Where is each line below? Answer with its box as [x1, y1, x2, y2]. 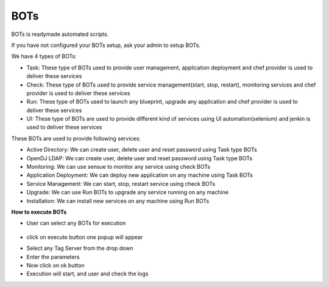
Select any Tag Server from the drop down [26, 244, 133, 252]
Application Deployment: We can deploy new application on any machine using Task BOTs [26, 171, 253, 179]
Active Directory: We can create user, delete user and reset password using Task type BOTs [26, 146, 257, 154]
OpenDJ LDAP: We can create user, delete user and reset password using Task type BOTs [26, 154, 253, 161]
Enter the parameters [26, 253, 80, 260]
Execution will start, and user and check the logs [26, 270, 149, 277]
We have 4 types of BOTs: [11, 52, 77, 60]
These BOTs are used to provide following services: [11, 135, 141, 142]
